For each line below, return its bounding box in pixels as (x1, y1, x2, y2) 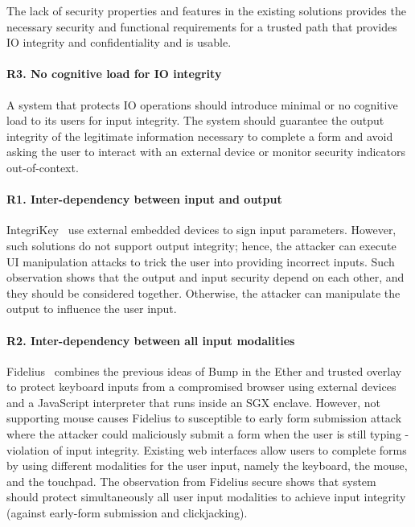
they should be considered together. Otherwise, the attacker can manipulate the (6, 284, 401, 301)
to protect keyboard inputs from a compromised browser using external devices (6, 378, 397, 395)
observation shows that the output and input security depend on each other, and (6, 269, 405, 286)
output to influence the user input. (6, 300, 177, 317)
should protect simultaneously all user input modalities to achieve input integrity (6, 488, 406, 505)
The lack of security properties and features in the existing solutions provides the (6, 2, 406, 19)
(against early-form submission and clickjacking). (6, 504, 248, 521)
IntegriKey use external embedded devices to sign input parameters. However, (6, 221, 397, 238)
